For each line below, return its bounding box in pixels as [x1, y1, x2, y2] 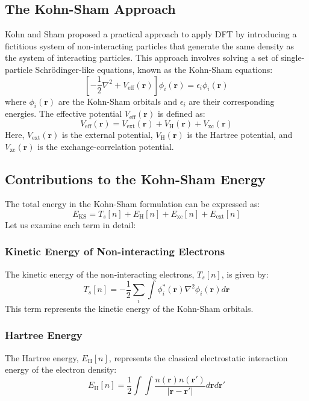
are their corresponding [189, 95, 275, 107]
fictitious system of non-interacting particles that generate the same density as [5, 39, 295, 52]
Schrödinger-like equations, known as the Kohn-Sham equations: [35, 63, 273, 75]
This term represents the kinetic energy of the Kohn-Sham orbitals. [5, 302, 254, 314]
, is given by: [221, 267, 269, 280]
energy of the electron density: [5, 363, 117, 376]
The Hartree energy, [5, 351, 79, 364]
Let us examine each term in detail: [5, 218, 136, 231]
